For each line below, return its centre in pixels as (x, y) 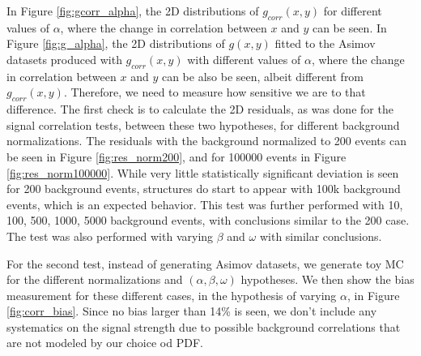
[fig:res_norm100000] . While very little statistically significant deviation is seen (203, 172)
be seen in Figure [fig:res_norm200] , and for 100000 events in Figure (176, 156)
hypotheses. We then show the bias (327, 279)
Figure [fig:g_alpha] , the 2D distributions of (116, 43)
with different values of (244, 59)
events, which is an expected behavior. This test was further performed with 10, (205, 204)
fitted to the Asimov (325, 43)
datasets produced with (64, 59)
